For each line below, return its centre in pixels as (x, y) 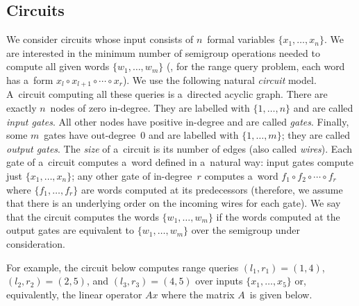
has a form (30, 79)
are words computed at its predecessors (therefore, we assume (212, 189)
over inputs (219, 281)
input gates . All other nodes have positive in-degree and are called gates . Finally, (178, 121)
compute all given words (58, 66)
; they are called (316, 135)
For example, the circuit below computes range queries (123, 267)
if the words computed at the (278, 216)
